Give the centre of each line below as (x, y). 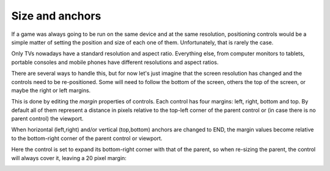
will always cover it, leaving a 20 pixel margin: (69, 158)
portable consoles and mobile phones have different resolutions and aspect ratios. (115, 62)
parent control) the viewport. (47, 119)
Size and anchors (56, 16)
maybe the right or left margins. (51, 90)
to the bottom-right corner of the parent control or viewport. (87, 138)
